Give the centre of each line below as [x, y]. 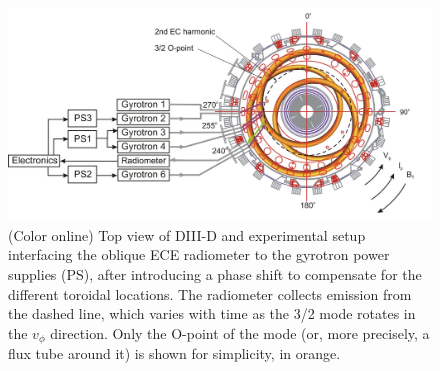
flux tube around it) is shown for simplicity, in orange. [174, 353]
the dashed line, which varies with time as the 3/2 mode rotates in [212, 313]
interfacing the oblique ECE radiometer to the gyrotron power [199, 254]
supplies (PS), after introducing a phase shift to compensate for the [215, 274]
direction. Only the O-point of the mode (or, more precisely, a [240, 332]
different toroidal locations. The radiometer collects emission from [210, 293]
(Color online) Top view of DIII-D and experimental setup [187, 234]
